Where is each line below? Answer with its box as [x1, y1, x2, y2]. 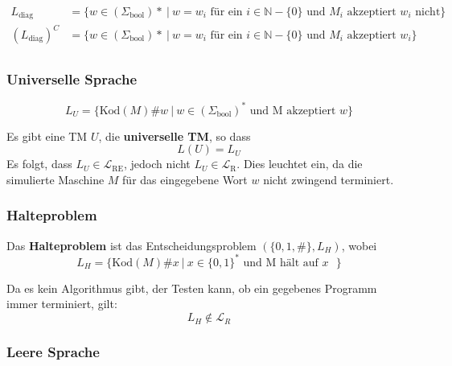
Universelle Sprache [6, 68, 138, 88]
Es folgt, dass [6, 155, 72, 172]
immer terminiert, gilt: [6, 295, 117, 312]
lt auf [291, 257, 318, 269]
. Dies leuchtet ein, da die [236, 155, 363, 172]
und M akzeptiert [249, 105, 336, 117]
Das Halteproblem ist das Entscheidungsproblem [6, 236, 257, 253]
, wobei [341, 236, 377, 253]
